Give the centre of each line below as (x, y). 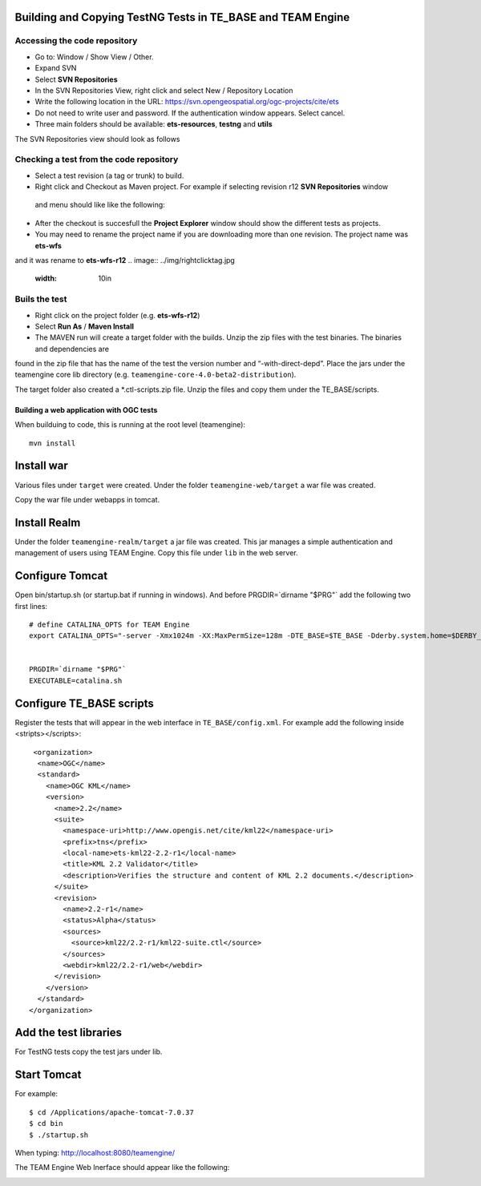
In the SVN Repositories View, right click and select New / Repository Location (164, 90)
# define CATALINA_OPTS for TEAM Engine (109, 624)
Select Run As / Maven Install (85, 326)
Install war (41, 466)
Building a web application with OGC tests (86, 409)
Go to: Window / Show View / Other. (94, 57)
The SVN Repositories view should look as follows (97, 139)
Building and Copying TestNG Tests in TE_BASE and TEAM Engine (182, 17)
